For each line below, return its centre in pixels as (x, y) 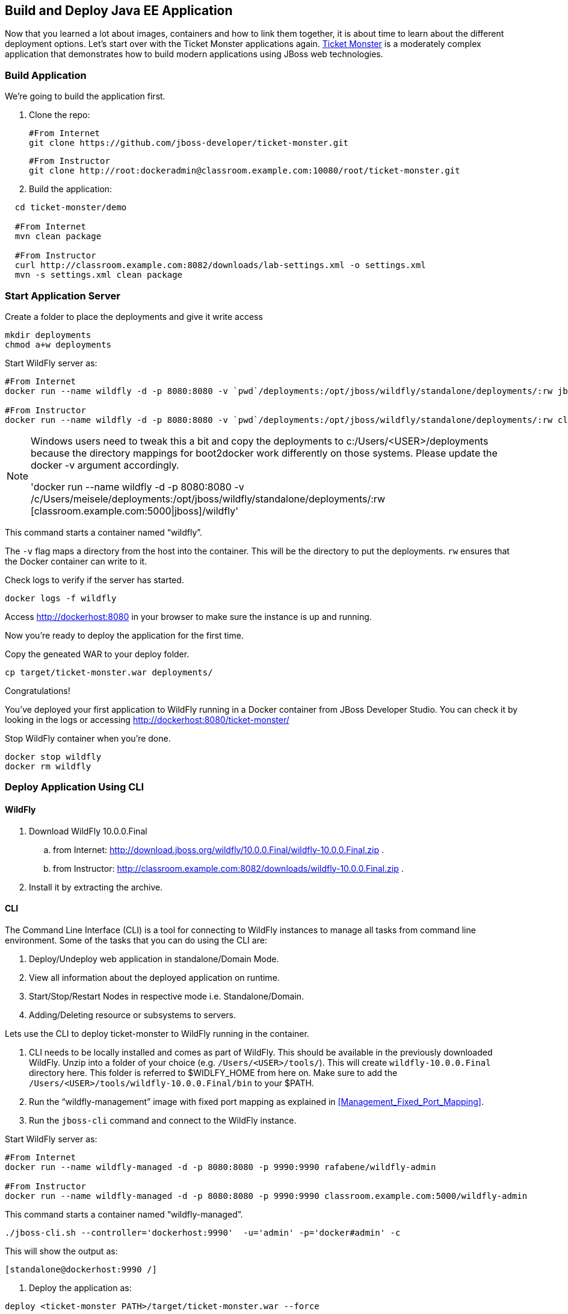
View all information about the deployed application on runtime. (154, 977)
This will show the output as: (61, 1251)
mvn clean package (58, 236)
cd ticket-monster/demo (71, 208)
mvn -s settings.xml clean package (99, 275)
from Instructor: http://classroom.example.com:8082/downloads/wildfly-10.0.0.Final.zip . (228, 868)
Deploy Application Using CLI (75, 787)
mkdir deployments (48, 335)
